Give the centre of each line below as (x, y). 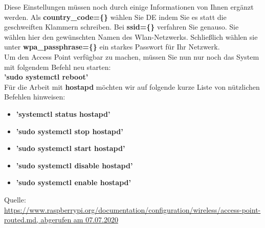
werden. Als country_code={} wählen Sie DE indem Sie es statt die (115, 17)
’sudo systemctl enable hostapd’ (73, 182)
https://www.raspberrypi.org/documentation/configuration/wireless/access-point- (132, 209)
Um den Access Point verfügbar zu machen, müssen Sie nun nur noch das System (132, 56)
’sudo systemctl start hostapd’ (71, 148)
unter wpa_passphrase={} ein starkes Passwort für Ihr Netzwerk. (112, 47)
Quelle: (15, 199)
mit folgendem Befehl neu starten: (58, 67)
